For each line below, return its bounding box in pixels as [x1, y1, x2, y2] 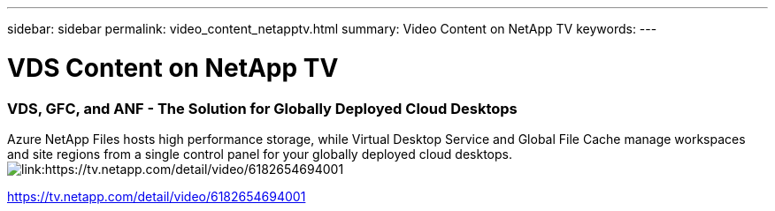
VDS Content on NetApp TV [7, 52, 339, 83]
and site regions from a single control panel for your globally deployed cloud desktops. [7, 146, 512, 162]
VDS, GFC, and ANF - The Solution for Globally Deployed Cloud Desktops [7, 99, 518, 117]
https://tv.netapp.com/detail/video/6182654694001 [7, 188, 306, 204]
